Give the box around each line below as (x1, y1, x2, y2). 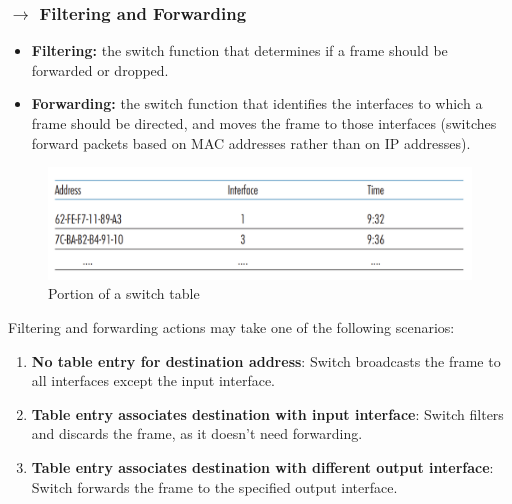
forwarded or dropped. (31, 59, 169, 80)
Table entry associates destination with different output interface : (31, 456, 494, 477)
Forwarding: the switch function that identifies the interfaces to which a (31, 93, 483, 114)
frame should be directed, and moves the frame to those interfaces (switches (31, 113, 497, 133)
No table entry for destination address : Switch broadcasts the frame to (31, 350, 501, 371)
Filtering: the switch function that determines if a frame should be (31, 40, 448, 61)
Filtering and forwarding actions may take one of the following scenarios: (8, 317, 455, 337)
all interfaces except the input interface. (31, 370, 276, 391)
